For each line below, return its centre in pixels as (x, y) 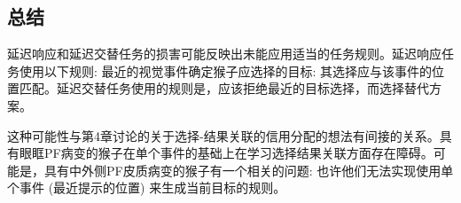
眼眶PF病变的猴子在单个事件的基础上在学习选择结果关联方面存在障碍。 (226, 153)
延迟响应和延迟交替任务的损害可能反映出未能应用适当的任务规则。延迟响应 (224, 54)
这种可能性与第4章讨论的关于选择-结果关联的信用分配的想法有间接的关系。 (223, 135)
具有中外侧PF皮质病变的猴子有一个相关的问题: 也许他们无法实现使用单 (249, 170)
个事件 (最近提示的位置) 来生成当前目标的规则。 (147, 187)
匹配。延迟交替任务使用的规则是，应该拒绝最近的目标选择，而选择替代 (224, 88)
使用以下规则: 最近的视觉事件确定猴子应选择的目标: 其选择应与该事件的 (226, 70)
